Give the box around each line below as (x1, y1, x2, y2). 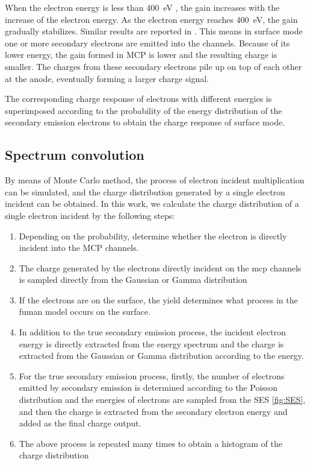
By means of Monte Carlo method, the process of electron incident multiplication (5, 174, 305, 186)
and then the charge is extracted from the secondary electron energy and (19, 405, 288, 417)
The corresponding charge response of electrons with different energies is (5, 92, 272, 105)
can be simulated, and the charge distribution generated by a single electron (5, 185, 285, 198)
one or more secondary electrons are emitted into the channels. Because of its (5, 36, 290, 49)
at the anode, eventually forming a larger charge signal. (5, 72, 209, 84)
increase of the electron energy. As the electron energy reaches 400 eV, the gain (5, 13, 298, 25)
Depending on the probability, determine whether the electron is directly (19, 229, 287, 242)
